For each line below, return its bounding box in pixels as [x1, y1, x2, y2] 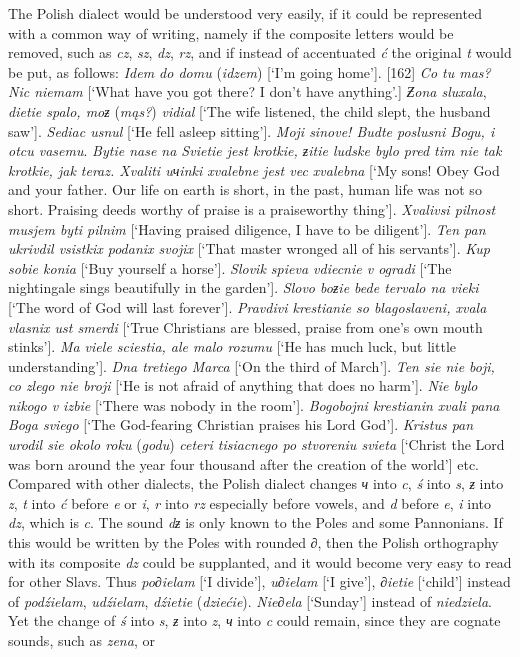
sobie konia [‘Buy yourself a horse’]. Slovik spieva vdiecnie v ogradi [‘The [8, 257, 452, 278]
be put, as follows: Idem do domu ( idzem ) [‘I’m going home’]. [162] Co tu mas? [8, 61, 491, 82]
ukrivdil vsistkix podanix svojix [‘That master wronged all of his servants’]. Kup [8, 238, 490, 259]
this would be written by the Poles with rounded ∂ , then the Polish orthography [8, 532, 499, 553]
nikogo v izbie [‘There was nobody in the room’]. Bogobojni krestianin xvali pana [8, 394, 500, 415]
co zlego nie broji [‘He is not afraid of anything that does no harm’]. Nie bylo [8, 375, 478, 396]
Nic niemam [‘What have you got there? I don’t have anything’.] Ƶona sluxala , [8, 81, 487, 102]
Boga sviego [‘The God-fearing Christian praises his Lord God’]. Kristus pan [8, 414, 474, 435]
